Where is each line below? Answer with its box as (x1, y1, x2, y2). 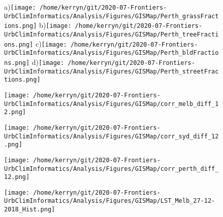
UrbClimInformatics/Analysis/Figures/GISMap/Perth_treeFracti (4, 30, 219, 38)
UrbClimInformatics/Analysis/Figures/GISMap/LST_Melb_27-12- (4, 197, 215, 205)
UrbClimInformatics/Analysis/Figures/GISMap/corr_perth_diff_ (4, 165, 219, 172)
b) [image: (39, 20, 72, 30)
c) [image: (35, 38, 67, 49)
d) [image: (31, 56, 65, 67)
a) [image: (4, 2, 36, 12)
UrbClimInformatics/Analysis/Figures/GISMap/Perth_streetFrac (4, 67, 219, 75)
